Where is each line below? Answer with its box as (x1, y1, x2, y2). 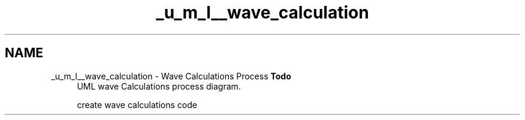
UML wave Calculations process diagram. (77, 81, 241, 91)
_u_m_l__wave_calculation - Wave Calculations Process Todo (51, 70, 291, 81)
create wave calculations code (77, 99, 197, 110)
